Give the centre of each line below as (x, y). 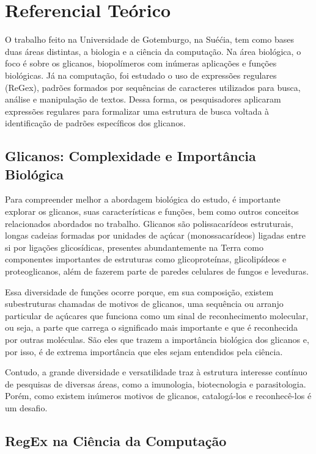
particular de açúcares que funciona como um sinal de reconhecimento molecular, (157, 315)
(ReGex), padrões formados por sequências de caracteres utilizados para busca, (153, 87)
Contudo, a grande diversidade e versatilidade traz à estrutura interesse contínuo (156, 372)
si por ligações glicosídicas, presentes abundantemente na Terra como (134, 247)
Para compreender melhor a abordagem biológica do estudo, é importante (143, 199)
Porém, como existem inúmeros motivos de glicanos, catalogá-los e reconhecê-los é (158, 396)
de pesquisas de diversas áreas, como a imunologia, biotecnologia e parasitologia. (156, 384)
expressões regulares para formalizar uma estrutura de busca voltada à (137, 111)
